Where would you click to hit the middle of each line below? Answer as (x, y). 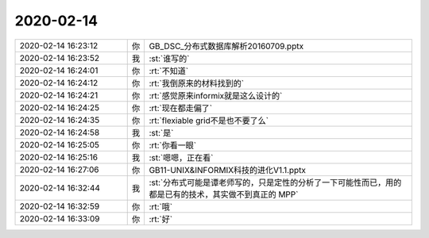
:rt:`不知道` (169, 71)
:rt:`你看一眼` (173, 145)
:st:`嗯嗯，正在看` (181, 157)
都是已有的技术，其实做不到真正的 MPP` (224, 194)
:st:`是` (161, 132)
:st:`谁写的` (169, 58)
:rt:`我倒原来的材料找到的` (197, 83)
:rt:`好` (161, 219)
